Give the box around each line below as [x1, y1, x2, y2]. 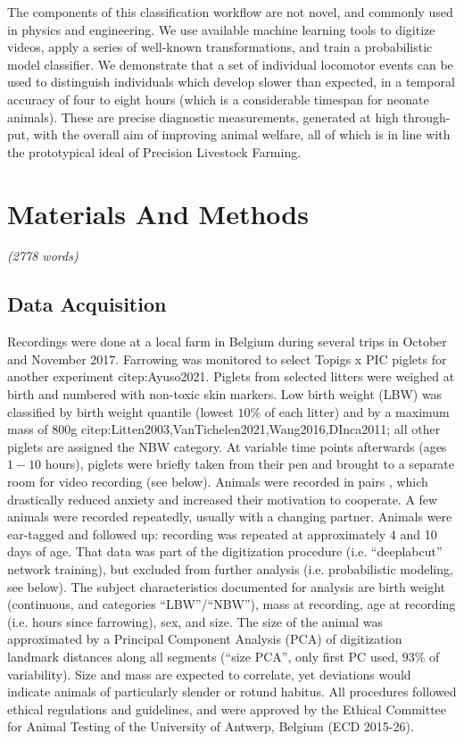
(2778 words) [7, 246, 79, 265]
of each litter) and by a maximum [264, 402, 450, 421]
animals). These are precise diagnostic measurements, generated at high [7, 107, 399, 126]
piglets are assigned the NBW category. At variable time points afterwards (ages [7, 437, 447, 455]
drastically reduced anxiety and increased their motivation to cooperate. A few [7, 489, 438, 508]
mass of [7, 420, 48, 438]
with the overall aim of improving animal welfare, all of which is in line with [33, 125, 451, 144]
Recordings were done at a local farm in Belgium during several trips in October [7, 332, 447, 351]
